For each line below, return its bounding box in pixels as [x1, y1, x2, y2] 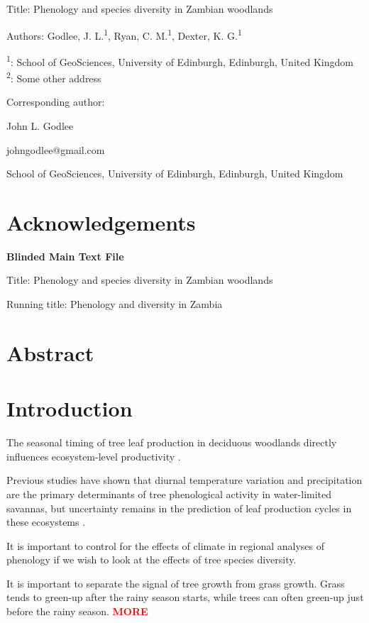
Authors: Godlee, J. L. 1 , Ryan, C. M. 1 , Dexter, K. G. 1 [6, 26, 242, 43]
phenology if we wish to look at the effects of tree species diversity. [6, 552, 297, 567]
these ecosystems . [6, 514, 86, 529]
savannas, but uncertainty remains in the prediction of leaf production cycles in [6, 500, 352, 515]
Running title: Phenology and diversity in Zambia [6, 297, 223, 311]
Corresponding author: [6, 94, 105, 109]
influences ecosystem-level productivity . [6, 448, 181, 463]
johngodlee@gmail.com [6, 142, 105, 157]
